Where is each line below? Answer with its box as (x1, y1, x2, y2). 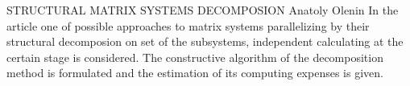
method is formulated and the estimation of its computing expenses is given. (6, 64, 383, 81)
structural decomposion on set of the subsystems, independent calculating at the (6, 33, 404, 50)
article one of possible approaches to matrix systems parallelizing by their (6, 17, 370, 34)
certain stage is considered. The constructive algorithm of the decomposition (6, 48, 383, 65)
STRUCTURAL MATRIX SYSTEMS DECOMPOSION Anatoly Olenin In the (6, 2, 399, 18)
